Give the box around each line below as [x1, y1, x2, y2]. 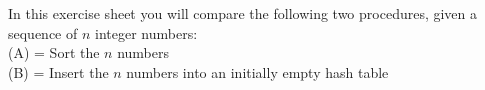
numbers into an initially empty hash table [126, 61, 389, 82]
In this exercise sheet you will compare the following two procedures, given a [8, 3, 478, 23]
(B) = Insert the [8, 61, 109, 82]
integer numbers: [95, 22, 198, 43]
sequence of [8, 22, 78, 43]
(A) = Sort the [8, 42, 100, 63]
